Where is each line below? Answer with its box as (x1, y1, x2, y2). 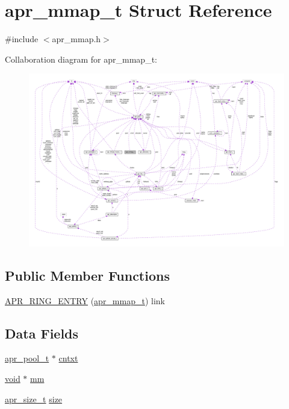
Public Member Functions (5, 266, 170, 284)
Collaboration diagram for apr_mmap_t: (5, 52, 157, 65)
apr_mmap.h (52, 33, 101, 45)
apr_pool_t (5, 352, 49, 364)
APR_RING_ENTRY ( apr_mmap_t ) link (5, 294, 165, 307)
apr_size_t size (5, 392, 63, 405)
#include (5, 33, 39, 45)
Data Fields (5, 323, 79, 342)
